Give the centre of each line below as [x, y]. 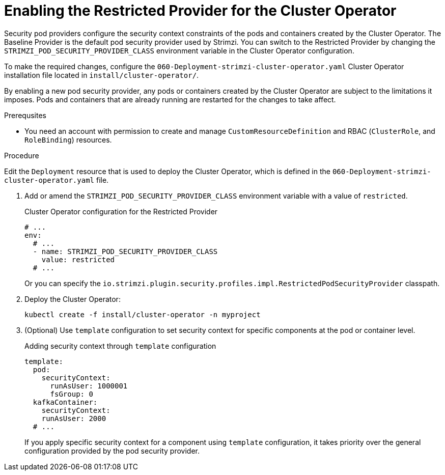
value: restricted [78, 259]
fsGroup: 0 [72, 394]
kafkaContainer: [65, 402]
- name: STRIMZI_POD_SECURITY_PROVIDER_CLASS [125, 251]
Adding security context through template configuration [120, 346]
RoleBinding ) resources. [68, 139]
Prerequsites [25, 115]
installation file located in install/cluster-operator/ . [102, 75]
